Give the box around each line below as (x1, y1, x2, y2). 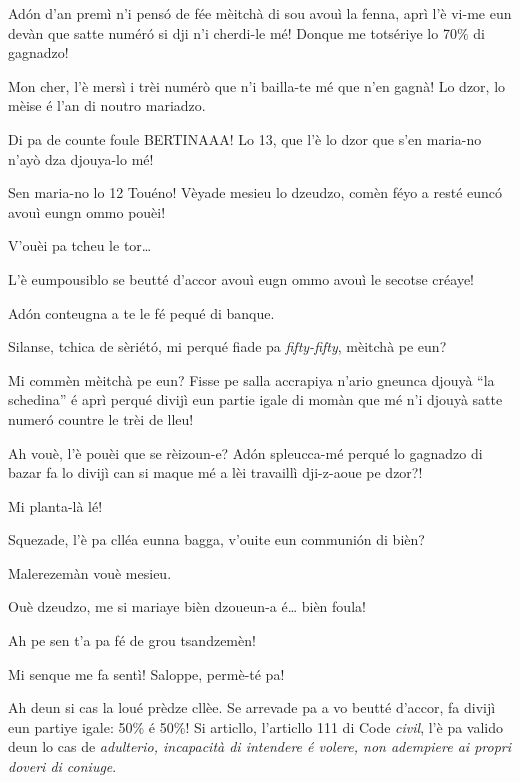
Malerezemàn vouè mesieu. (8, 562, 172, 583)
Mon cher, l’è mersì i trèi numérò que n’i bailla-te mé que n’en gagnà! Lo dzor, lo (8, 75, 506, 96)
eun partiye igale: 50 (8, 716, 133, 737)
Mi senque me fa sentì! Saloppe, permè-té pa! (8, 663, 285, 684)
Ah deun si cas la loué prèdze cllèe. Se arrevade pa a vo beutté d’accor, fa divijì (8, 697, 496, 718)
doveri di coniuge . (8, 756, 117, 777)
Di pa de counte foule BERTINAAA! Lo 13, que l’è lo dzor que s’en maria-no (8, 128, 482, 149)
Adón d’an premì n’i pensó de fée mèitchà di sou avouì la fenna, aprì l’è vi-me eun (8, 3, 512, 23)
